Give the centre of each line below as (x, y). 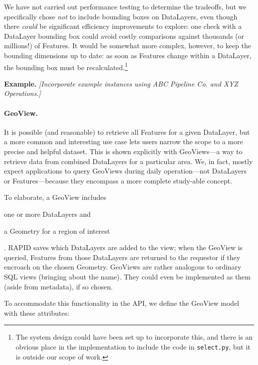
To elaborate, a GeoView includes (55, 197)
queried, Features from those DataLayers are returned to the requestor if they (122, 257)
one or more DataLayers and (47, 214)
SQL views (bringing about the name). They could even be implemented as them (127, 276)
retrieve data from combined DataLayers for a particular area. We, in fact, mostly (129, 161)
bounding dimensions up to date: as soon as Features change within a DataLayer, (128, 55)
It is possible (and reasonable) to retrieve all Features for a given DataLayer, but (127, 132)
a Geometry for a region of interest (57, 230)
